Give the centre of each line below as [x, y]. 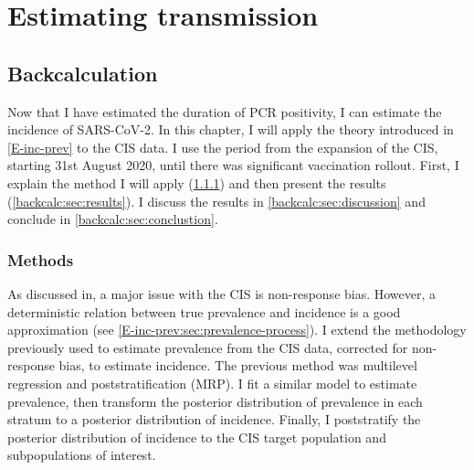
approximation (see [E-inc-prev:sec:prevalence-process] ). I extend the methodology [237, 330]
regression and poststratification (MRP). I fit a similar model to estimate [212, 383]
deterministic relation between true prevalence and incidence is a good [204, 311]
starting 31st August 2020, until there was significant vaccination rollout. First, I [233, 165]
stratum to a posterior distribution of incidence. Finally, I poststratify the [214, 419]
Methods [41, 259]
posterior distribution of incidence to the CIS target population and [197, 437]
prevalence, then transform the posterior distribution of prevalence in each [215, 401]
